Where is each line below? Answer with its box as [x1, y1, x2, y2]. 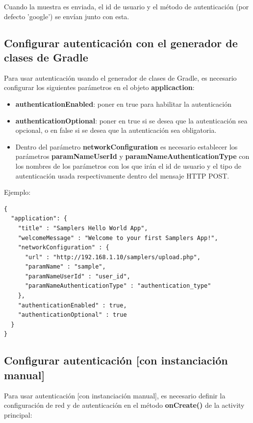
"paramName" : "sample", [25, 263, 106, 271]
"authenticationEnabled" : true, [18, 302, 127, 309]
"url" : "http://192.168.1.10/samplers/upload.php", [25, 253, 201, 261]
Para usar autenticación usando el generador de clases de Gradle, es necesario [4, 72, 237, 83]
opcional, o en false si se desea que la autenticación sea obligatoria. [15, 125, 217, 135]
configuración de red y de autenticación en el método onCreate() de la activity [4, 400, 245, 410]
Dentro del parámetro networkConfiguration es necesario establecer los [15, 141, 238, 151]
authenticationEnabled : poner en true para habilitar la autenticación [15, 98, 231, 109]
